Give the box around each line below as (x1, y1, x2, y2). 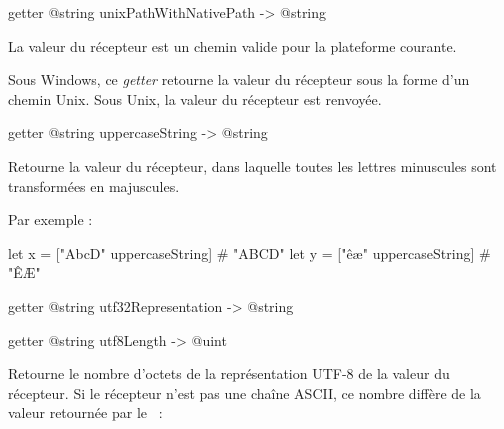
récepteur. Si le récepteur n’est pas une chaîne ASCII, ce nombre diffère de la (8, 382, 481, 403)
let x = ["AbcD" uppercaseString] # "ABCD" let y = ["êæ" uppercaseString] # (8, 242, 491, 263)
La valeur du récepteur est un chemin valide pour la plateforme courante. (8, 35, 457, 56)
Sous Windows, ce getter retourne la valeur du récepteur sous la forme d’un (8, 69, 470, 90)
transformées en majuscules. (8, 175, 180, 196)
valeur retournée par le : (8, 402, 163, 423)
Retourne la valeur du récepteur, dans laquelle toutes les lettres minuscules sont (8, 155, 497, 176)
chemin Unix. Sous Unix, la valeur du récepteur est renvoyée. (8, 88, 382, 109)
